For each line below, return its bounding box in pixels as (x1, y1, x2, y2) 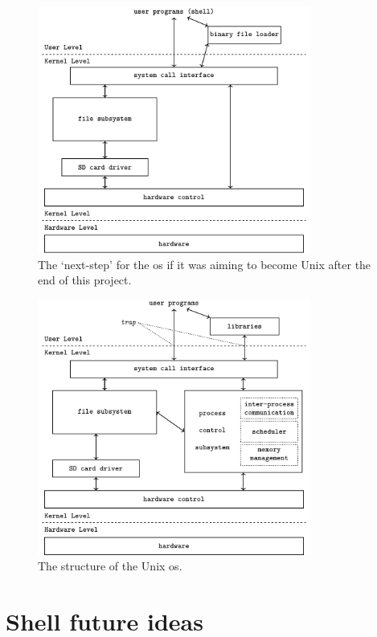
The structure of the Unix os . (38, 557, 182, 574)
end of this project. (38, 272, 132, 288)
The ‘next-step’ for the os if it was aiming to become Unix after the (38, 255, 371, 272)
